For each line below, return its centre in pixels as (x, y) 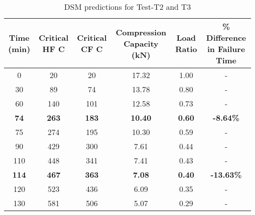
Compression (141, 32)
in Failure (226, 49)
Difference (226, 38)
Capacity (141, 43)
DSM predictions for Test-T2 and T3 (127, 7)
